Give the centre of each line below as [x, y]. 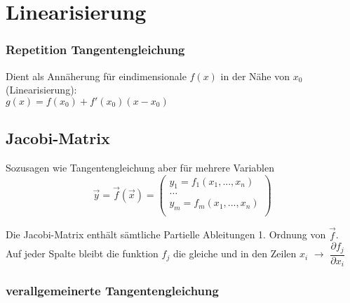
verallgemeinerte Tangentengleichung [112, 291]
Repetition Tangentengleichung [95, 50]
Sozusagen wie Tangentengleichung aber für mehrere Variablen [140, 167]
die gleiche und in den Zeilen [235, 253]
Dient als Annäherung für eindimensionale [96, 76]
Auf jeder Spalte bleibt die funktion [82, 253]
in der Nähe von [255, 76]
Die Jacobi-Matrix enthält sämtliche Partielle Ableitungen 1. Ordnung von [166, 234]
